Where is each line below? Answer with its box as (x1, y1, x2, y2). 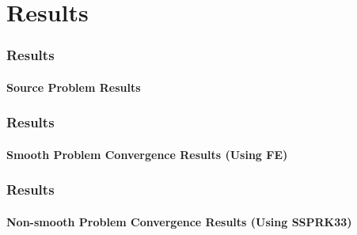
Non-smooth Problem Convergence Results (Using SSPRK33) (6, 213, 352, 229)
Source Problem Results (6, 78, 141, 95)
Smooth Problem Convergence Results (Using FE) (6, 146, 288, 162)
